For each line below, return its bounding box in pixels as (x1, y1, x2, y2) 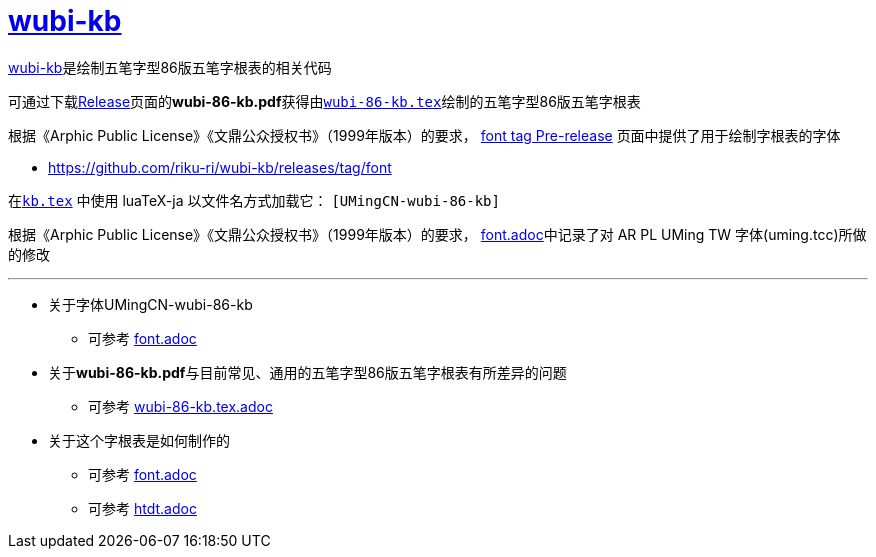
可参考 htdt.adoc (88, 499, 197, 517)
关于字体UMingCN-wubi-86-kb (48, 295, 253, 313)
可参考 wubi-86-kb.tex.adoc (88, 397, 273, 415)
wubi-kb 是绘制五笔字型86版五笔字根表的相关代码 (8, 58, 332, 76)
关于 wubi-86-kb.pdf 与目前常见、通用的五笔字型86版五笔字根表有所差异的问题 (48, 363, 567, 381)
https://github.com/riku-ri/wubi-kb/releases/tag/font (48, 158, 392, 176)
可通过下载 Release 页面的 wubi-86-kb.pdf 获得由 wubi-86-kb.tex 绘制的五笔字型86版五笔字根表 (8, 92, 641, 110)
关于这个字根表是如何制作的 (48, 431, 230, 449)
